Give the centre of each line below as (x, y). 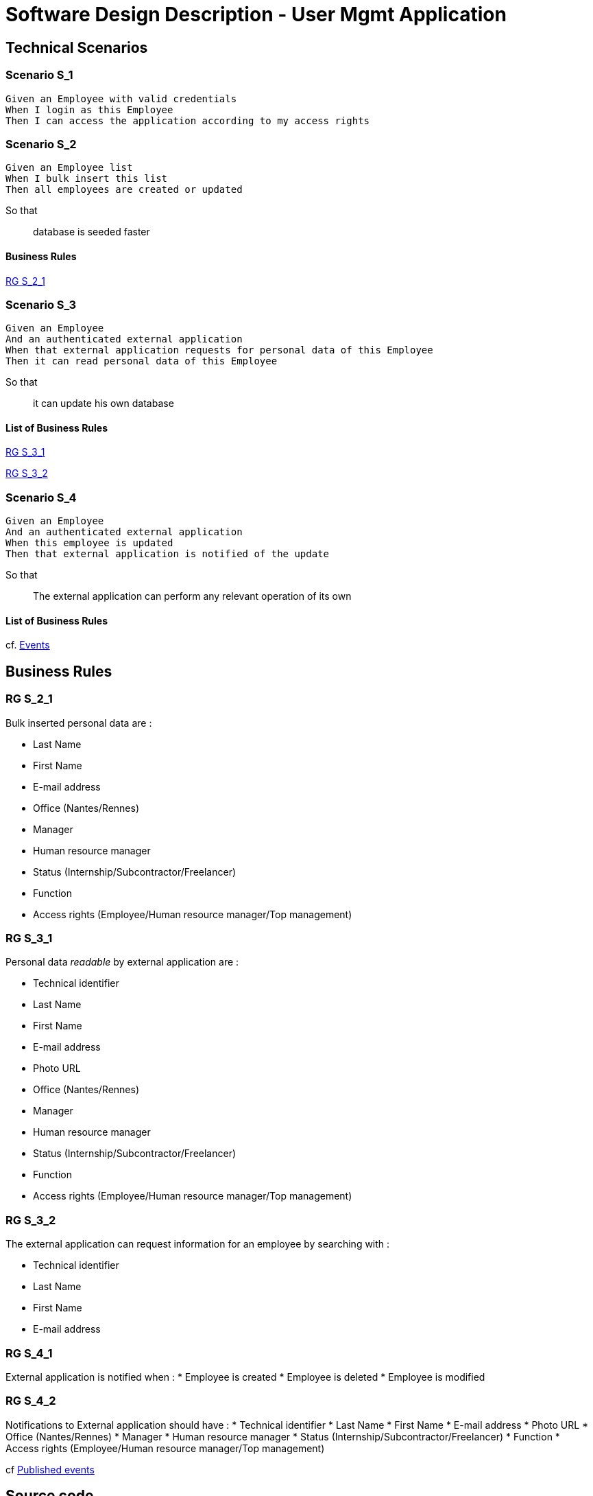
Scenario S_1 (39, 75)
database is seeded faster (92, 232)
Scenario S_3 (41, 304)
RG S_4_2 (31, 1401)
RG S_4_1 (29, 1353)
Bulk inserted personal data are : (79, 723)
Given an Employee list (69, 168)
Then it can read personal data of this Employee (142, 361)
